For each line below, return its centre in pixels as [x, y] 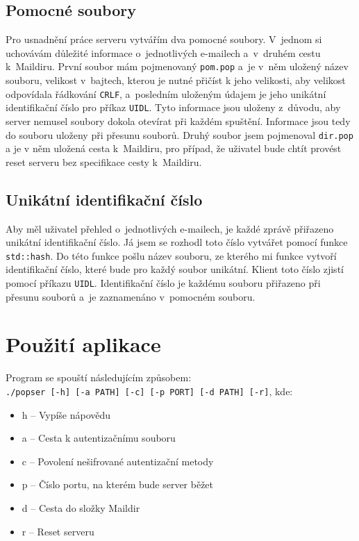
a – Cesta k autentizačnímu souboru [99, 438]
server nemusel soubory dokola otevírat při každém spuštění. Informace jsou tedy [178, 120]
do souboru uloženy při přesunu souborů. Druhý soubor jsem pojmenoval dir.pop [179, 134]
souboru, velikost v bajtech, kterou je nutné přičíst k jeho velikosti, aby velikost [176, 80]
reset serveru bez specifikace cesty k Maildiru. [104, 161]
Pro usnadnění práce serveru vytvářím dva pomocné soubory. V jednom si [164, 39]
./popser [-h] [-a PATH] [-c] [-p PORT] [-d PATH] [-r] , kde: [149, 391]
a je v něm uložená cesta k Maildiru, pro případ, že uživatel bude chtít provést [174, 148]
